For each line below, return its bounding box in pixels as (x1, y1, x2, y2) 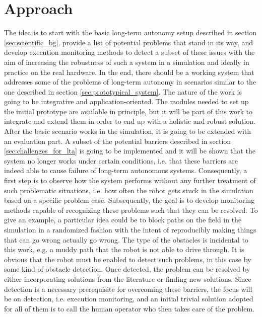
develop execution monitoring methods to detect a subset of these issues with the (4, 47, 255, 57)
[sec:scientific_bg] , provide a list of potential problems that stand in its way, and (4, 37, 253, 47)
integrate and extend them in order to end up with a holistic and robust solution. (4, 116, 255, 126)
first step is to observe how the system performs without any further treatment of (4, 175, 256, 186)
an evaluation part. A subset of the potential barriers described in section (4, 135, 231, 146)
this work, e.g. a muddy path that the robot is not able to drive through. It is (4, 244, 244, 255)
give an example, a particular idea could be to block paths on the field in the (4, 214, 242, 225)
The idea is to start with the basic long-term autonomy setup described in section (4, 27, 257, 38)
